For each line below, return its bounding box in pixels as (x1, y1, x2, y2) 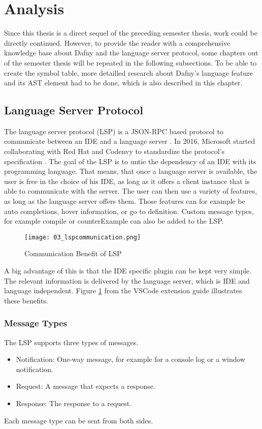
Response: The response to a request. (16, 398, 132, 409)
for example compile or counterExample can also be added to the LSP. (4, 216, 224, 226)
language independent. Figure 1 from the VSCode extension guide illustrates (4, 285, 242, 296)
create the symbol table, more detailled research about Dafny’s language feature (4, 67, 253, 78)
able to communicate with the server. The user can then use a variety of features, (4, 186, 257, 196)
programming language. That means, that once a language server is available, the (4, 166, 257, 176)
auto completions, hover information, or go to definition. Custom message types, (4, 205, 254, 216)
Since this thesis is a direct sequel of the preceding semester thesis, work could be (4, 27, 257, 38)
